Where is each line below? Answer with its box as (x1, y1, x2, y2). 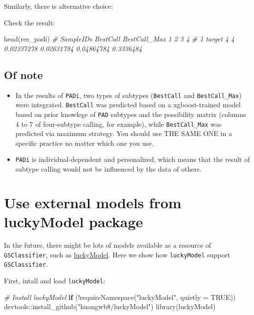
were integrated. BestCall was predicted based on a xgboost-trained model (15, 99, 241, 110)
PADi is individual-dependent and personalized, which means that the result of (15, 154, 250, 164)
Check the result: (4, 17, 55, 27)
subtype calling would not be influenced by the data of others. (15, 164, 202, 174)
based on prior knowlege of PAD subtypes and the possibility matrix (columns (15, 109, 246, 119)
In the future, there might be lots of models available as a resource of (4, 239, 211, 250)
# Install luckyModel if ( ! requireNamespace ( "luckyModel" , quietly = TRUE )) (4, 292, 236, 302)
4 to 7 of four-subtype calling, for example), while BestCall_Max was (15, 118, 222, 129)
